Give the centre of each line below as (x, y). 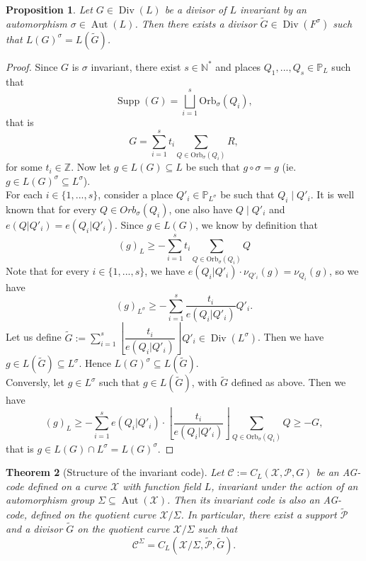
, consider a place (136, 194)
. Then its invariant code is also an (243, 500)
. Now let (91, 167)
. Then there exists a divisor (196, 23)
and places (238, 66)
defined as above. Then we (288, 382)
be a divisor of (195, 9)
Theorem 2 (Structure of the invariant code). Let (115, 472)
